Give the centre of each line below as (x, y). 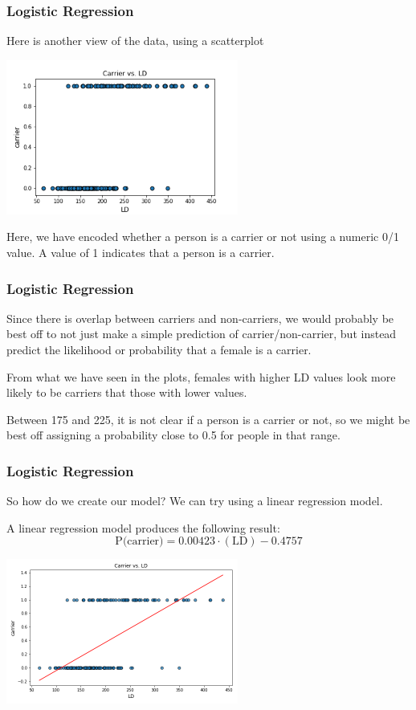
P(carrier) (139, 542)
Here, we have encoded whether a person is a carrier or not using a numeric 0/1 (203, 237)
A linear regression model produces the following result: (143, 527)
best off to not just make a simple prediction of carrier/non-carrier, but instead (202, 334)
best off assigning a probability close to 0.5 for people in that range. (173, 435)
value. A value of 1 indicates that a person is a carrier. (141, 252)
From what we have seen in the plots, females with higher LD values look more (201, 376)
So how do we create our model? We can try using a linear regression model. (195, 501)
